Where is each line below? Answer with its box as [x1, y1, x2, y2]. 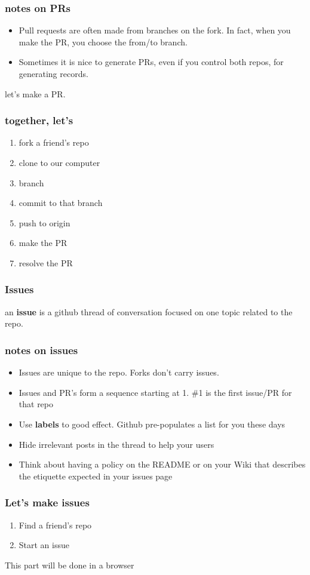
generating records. [19, 67, 88, 79]
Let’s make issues [5, 495, 90, 510]
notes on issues [5, 342, 78, 357]
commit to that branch [19, 196, 103, 209]
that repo [19, 398, 54, 410]
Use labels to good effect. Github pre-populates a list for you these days [19, 417, 286, 430]
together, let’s [5, 113, 73, 128]
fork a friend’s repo [19, 136, 89, 149]
